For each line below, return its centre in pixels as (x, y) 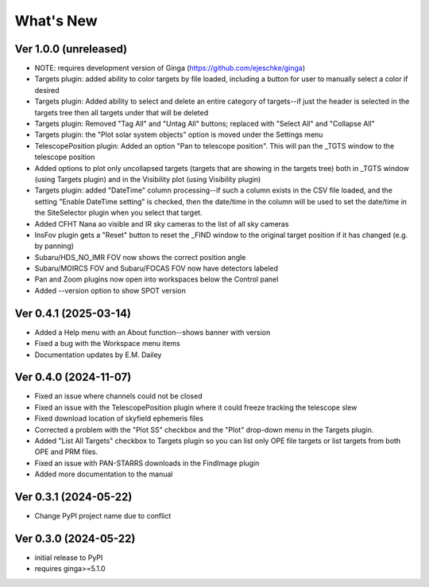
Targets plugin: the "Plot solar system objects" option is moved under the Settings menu (179, 134)
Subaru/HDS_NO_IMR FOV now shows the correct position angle (140, 257)
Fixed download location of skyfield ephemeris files (119, 418)
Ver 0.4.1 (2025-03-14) (73, 313)
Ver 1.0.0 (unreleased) (71, 49)
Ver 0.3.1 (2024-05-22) (73, 497)
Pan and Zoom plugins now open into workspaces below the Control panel (157, 279)
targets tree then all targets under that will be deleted (122, 112)
